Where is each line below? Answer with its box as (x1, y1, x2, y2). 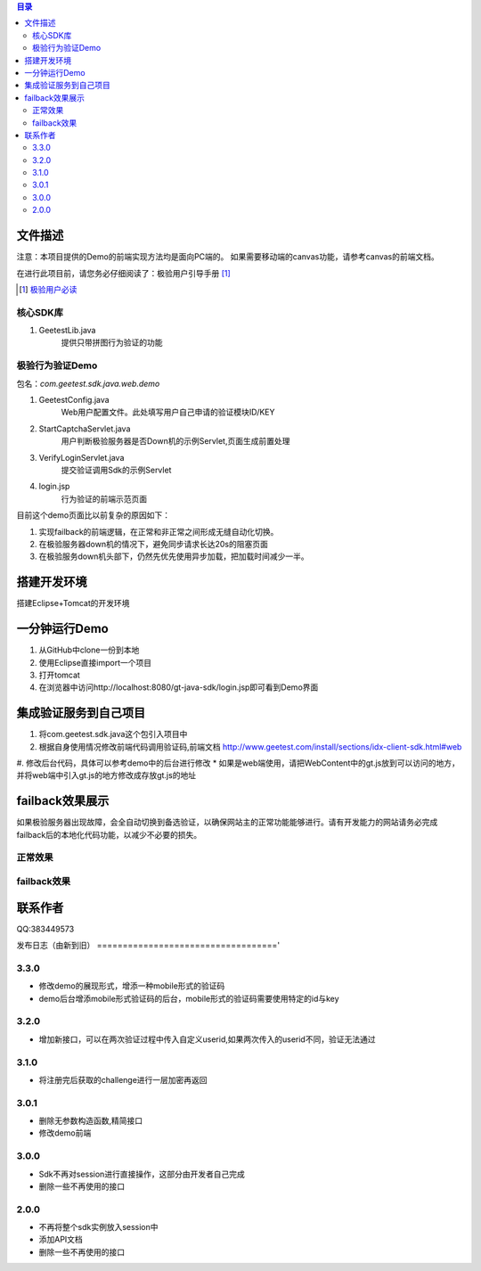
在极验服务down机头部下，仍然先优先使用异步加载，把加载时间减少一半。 (38, 551, 309, 562)
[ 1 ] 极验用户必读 (19, 283, 77, 294)
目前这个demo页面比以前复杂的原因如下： (16, 510, 171, 521)
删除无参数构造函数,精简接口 (38, 1115, 143, 1127)
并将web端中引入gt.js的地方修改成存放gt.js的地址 (16, 770, 196, 781)
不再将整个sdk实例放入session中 (38, 1222, 159, 1233)
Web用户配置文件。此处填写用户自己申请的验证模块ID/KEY (61, 406, 275, 418)
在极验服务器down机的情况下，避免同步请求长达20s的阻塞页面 (38, 538, 269, 549)
